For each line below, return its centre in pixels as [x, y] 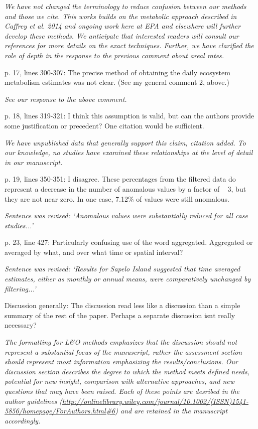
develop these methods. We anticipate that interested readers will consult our [122, 35]
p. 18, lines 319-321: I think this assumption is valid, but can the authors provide [130, 116]
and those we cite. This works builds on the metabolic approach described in [121, 16]
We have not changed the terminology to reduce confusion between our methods [125, 6]
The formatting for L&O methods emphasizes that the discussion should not [121, 342]
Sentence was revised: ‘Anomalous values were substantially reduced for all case [126, 216]
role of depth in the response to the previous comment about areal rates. [114, 55]
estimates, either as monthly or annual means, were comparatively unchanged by [128, 279]
